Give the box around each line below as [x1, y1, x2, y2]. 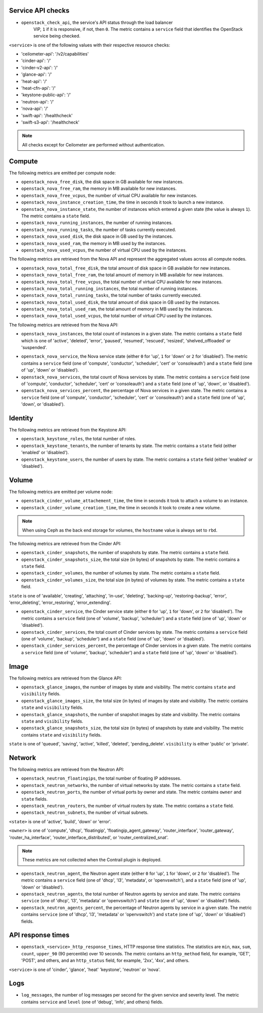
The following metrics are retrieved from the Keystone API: [9, 427, 127, 433]
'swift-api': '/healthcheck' [21, 112, 73, 118]
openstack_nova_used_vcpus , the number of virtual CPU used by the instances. [21, 247, 187, 253]
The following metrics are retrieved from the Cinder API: [9, 540, 122, 546]
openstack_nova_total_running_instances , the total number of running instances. [21, 286, 198, 291]
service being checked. [33, 33, 80, 39]
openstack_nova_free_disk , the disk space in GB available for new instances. [21, 179, 184, 185]
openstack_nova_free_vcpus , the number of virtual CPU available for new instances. [21, 192, 197, 198]
